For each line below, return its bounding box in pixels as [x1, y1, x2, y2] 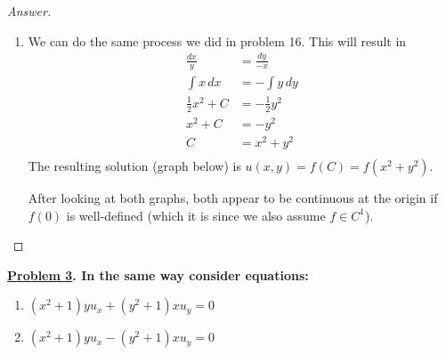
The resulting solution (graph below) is [28, 157, 241, 175]
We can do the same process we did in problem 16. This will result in [28, 31, 407, 50]
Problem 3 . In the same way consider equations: [7, 265, 309, 284]
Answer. [7, 2, 52, 20]
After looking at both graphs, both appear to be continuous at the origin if [28, 189, 438, 207]
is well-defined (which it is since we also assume [66, 206, 326, 224]
